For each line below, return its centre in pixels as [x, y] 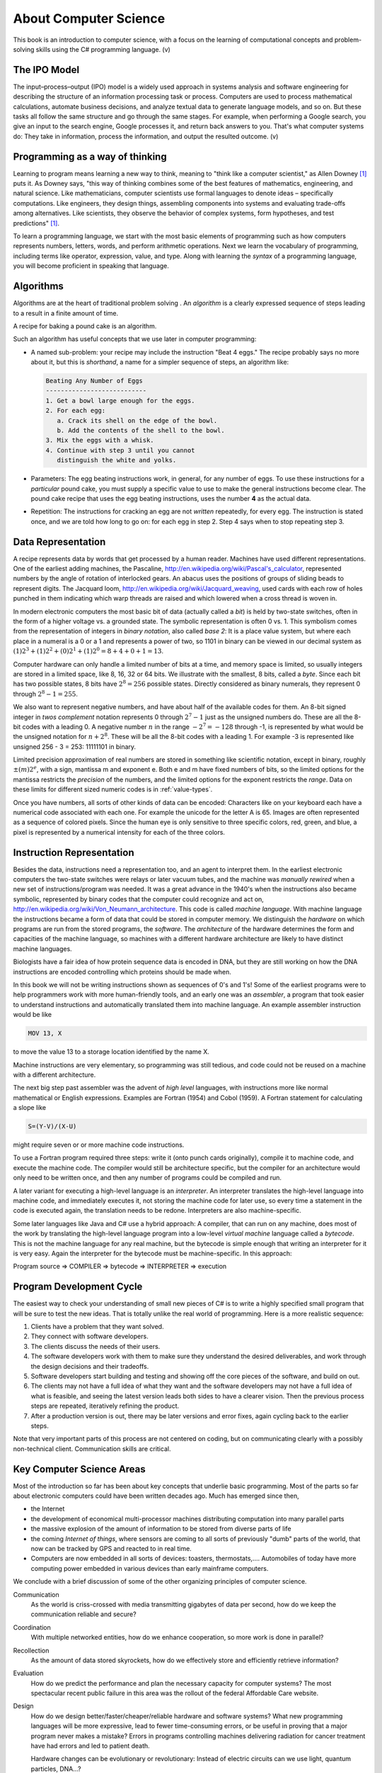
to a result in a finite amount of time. [66, 313]
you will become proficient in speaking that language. [91, 266]
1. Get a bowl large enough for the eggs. [120, 400]
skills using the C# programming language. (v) [103, 49]
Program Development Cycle [78, 1287]
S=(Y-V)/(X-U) [52, 1127]
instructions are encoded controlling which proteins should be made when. [122, 972]
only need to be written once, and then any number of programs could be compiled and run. [147, 1178]
